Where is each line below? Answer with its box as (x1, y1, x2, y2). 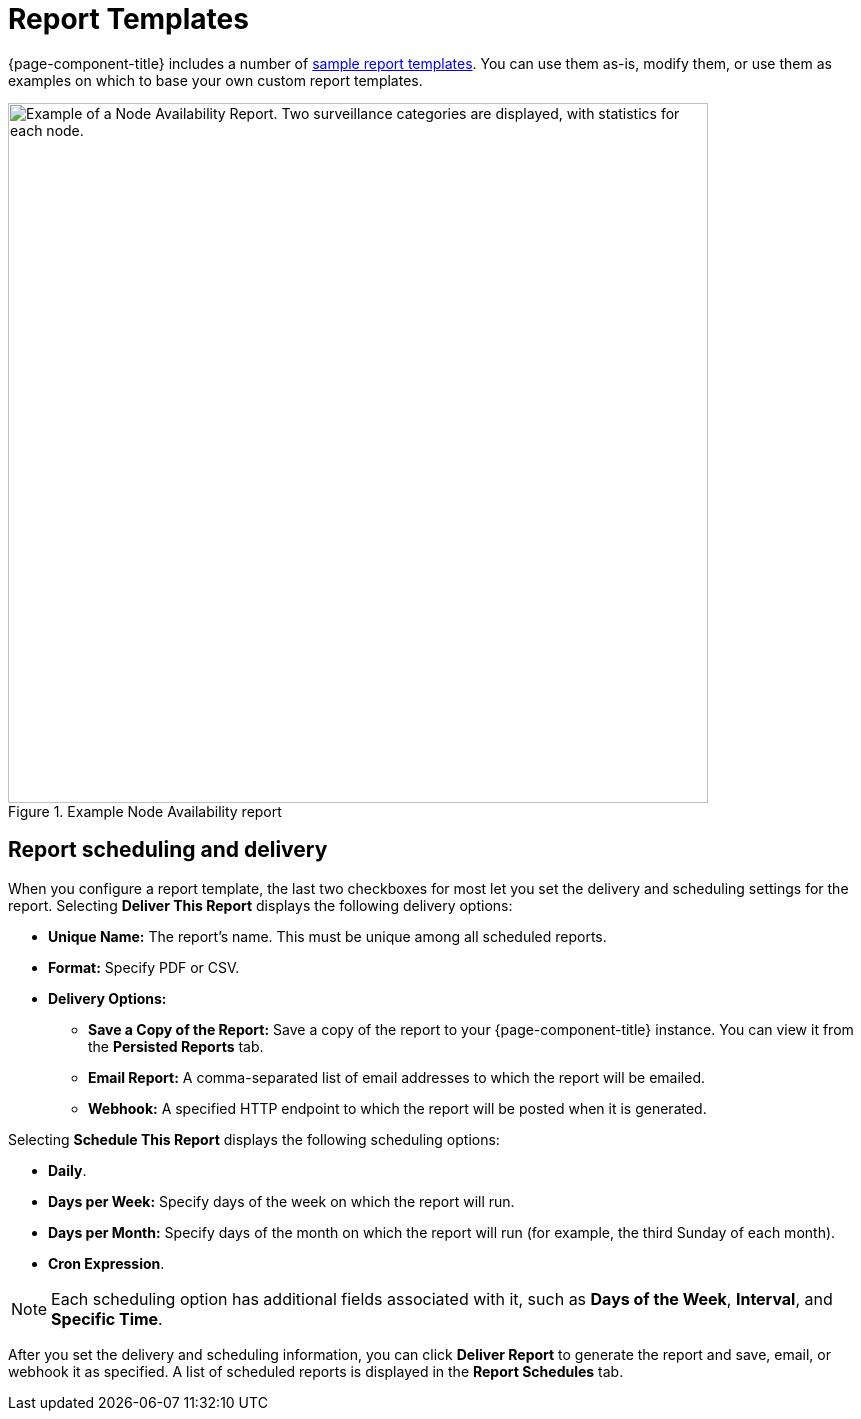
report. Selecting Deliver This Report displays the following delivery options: (8, 896, 513, 914)
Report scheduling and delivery (8, 837, 328, 863)
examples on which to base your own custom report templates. (8, 71, 423, 89)
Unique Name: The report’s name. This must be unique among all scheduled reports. (48, 927, 607, 945)
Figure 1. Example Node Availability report (8, 802, 282, 820)
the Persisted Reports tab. (88, 1037, 264, 1055)
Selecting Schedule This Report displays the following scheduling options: (8, 1130, 500, 1148)
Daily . (48, 1161, 87, 1179)
